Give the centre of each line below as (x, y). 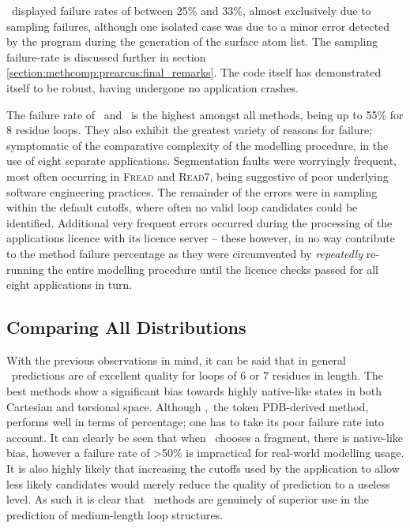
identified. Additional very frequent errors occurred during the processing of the (199, 222)
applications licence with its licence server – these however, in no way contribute (201, 238)
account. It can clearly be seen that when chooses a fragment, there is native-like (205, 437)
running (25, 269)
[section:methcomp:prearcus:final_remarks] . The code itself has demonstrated (194, 72)
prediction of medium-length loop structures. (115, 514)
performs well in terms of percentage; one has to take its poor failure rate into (196, 422)
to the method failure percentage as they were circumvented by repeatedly (185, 253)
